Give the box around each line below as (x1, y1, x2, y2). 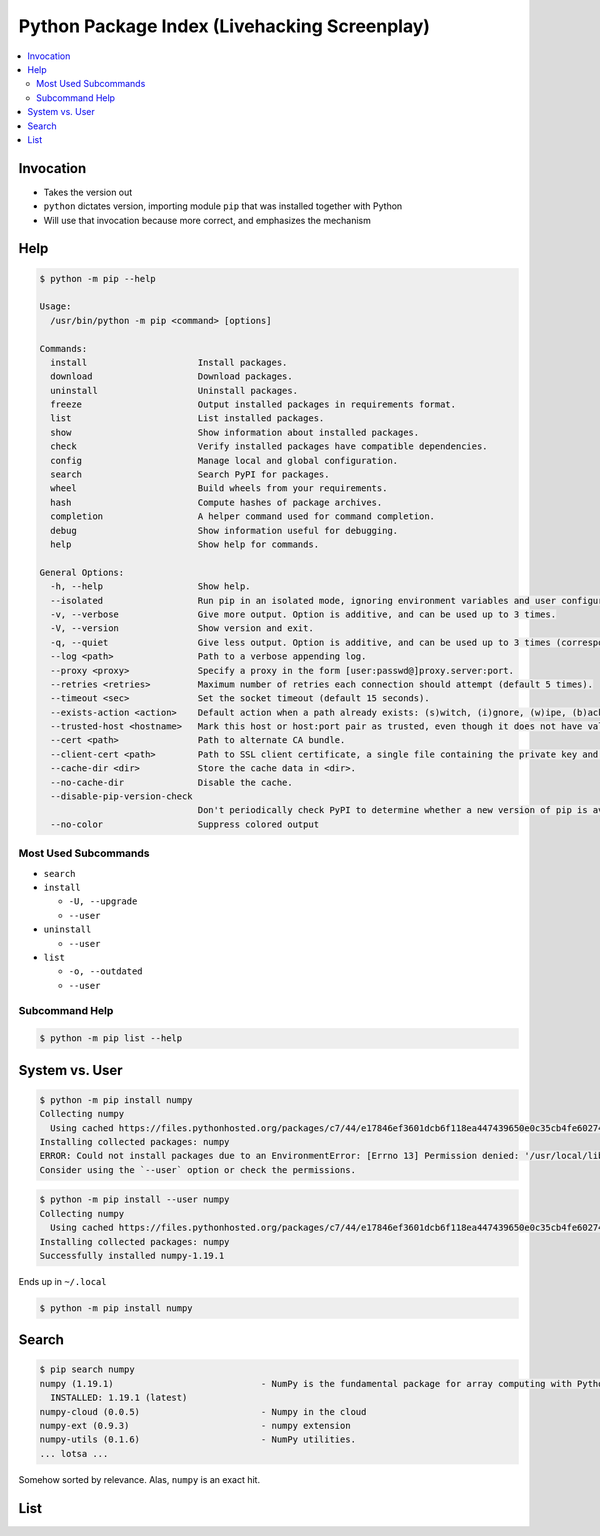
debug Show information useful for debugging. (50, 525, 399, 536)
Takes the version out (43, 186, 133, 198)
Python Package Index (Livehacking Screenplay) (18, 15, 430, 37)
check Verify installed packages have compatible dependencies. (50, 441, 489, 452)
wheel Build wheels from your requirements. (50, 483, 388, 494)
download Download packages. (50, 371, 294, 382)
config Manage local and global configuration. (50, 455, 399, 466)
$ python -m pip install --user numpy (39, 1194, 230, 1205)
